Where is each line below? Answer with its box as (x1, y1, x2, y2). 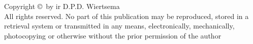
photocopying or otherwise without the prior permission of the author (4, 30, 222, 40)
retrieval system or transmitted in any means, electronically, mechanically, (4, 20, 235, 31)
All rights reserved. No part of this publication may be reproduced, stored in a (4, 10, 249, 21)
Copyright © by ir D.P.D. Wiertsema (4, 1, 120, 11)
